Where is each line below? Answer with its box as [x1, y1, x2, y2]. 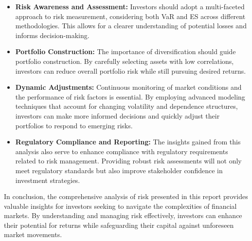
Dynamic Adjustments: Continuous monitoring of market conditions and [15, 82, 242, 92]
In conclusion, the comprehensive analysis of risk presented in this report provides [4, 191, 248, 201]
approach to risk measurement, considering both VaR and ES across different [15, 11, 246, 21]
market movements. [4, 229, 62, 240]
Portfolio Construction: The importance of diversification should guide [15, 46, 236, 57]
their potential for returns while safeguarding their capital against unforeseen [4, 220, 234, 230]
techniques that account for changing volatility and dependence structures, [15, 101, 238, 111]
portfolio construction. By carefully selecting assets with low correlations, [15, 56, 234, 66]
